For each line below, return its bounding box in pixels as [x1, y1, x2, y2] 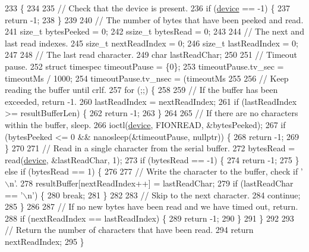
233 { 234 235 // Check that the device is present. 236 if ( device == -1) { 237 [5, 2, 291, 14]
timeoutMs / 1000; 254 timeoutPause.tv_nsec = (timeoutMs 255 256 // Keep [5, 71, 289, 84]
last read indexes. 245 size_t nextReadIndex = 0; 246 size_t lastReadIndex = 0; [5, 36, 298, 49]
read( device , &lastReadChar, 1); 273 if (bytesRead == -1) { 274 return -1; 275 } [5, 153, 299, 166]
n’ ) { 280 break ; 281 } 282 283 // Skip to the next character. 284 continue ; [27, 188, 301, 201]
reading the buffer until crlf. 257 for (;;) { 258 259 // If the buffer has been [5, 83, 278, 96]
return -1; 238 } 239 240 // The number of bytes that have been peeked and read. [5, 13, 304, 26]
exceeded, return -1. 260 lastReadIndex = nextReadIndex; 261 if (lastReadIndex [5, 95, 297, 107]
